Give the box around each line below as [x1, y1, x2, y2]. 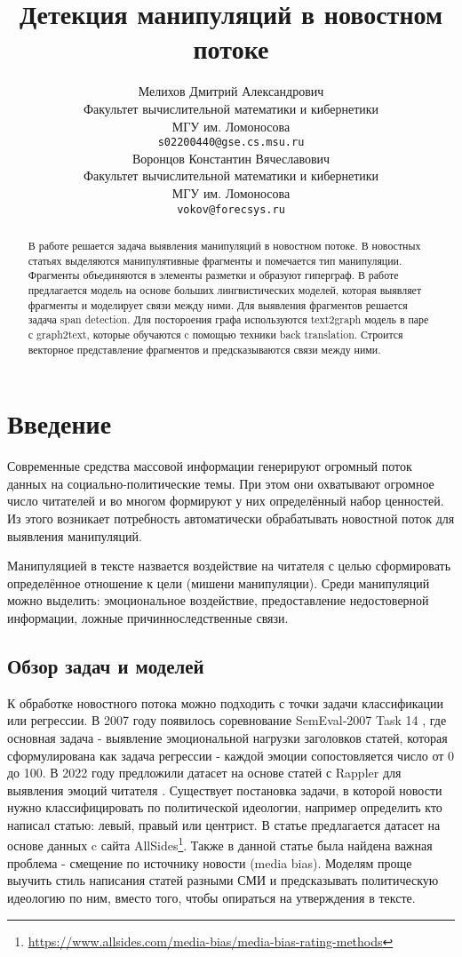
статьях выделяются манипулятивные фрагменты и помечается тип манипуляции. [28, 252, 402, 267]
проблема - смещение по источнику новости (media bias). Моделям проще [7, 853, 412, 872]
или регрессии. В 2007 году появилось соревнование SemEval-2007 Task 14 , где [7, 711, 447, 730]
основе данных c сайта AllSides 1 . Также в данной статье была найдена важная [7, 833, 433, 855]
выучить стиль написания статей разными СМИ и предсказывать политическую [7, 871, 439, 889]
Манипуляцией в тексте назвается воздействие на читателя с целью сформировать [7, 556, 451, 575]
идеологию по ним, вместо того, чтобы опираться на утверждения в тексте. [7, 888, 416, 906]
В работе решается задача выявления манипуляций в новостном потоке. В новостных [28, 237, 421, 252]
